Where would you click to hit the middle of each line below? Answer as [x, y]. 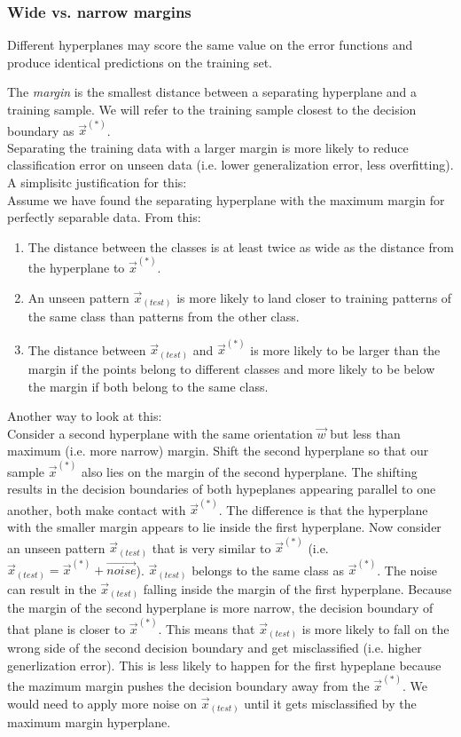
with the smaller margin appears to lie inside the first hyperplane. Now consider [224, 527]
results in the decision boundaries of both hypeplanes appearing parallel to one [222, 489]
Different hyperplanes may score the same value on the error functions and [210, 45]
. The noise [407, 570]
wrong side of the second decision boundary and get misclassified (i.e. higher [215, 648]
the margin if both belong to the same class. [148, 386]
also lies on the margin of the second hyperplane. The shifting [249, 471]
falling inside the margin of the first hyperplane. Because [297, 588]
